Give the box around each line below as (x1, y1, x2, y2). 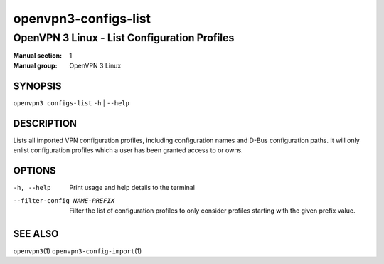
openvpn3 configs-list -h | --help (13, 98, 129, 107)
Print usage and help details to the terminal (69, 183, 196, 191)
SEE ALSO (13, 228, 59, 240)
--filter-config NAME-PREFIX (13, 196, 115, 205)
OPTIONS (13, 164, 56, 176)
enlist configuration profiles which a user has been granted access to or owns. (13, 146, 243, 154)
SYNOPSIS (13, 80, 62, 92)
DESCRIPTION (13, 117, 78, 130)
